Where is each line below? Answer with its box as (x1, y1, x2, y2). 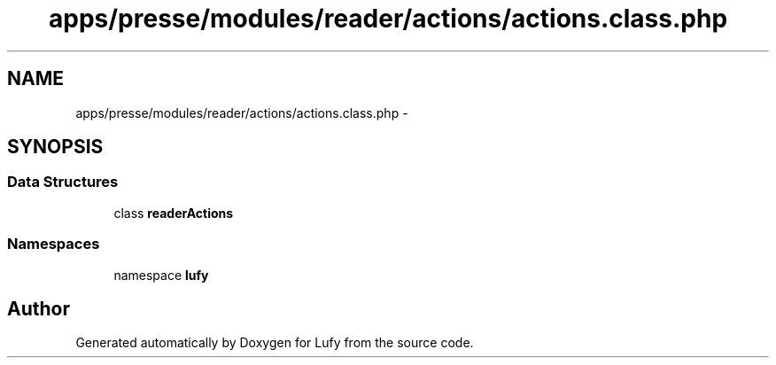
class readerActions (113, 205, 234, 221)
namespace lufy (113, 267, 209, 283)
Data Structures (7, 173, 119, 191)
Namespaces (7, 235, 100, 253)
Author (7, 297, 70, 320)
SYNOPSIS (7, 136, 104, 159)
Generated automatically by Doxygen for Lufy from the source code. (75, 335, 474, 351)
